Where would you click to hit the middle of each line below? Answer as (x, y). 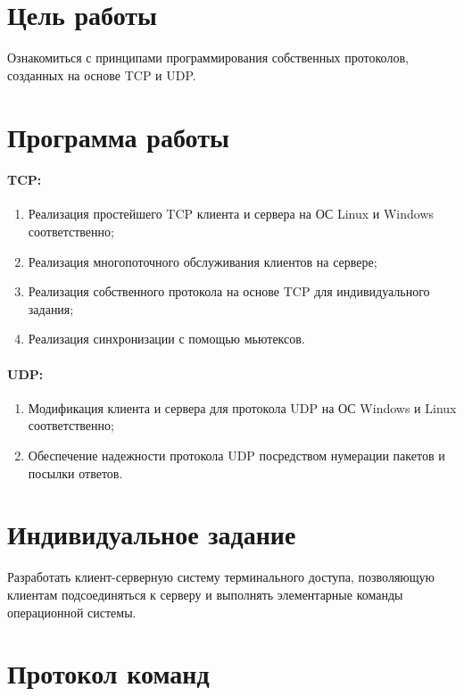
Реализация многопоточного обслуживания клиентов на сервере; (203, 261)
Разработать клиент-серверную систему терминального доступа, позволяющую (221, 577)
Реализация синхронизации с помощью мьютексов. (166, 339)
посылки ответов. (75, 472)
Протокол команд (108, 673)
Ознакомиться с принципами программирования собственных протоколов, (208, 58)
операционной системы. (72, 612)
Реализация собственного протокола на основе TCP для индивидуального (229, 291)
